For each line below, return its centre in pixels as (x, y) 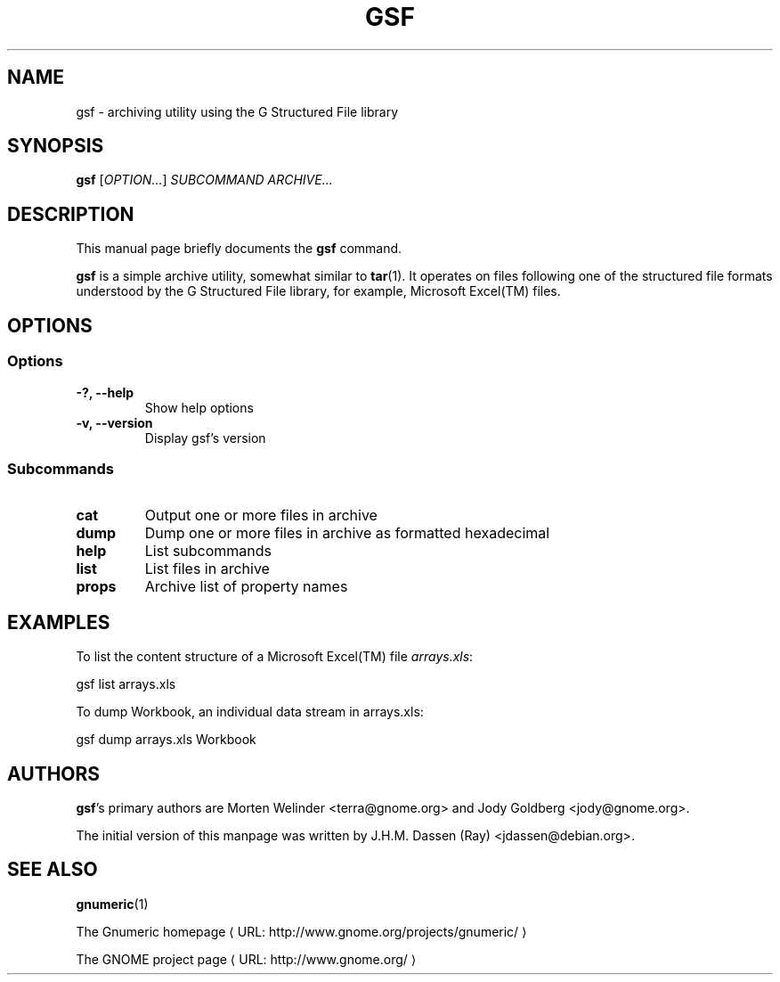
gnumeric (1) (112, 904)
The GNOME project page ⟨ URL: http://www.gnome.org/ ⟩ (246, 959)
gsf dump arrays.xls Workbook (166, 740)
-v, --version (114, 422)
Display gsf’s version (205, 438)
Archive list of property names (246, 587)
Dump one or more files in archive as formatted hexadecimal (347, 533)
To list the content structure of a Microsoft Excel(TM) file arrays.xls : (275, 657)
